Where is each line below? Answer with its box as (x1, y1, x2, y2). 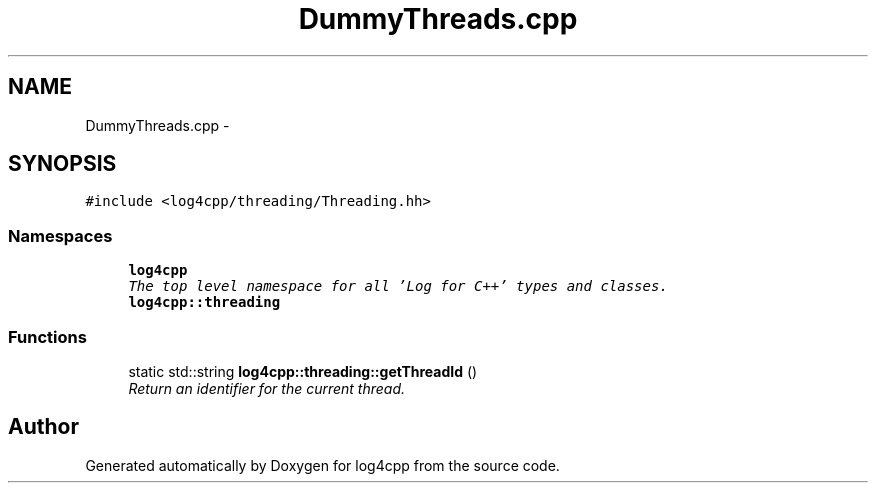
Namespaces (8, 225, 113, 246)
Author (8, 414, 79, 440)
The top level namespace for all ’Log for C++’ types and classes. (128, 278, 668, 295)
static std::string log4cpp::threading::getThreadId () (128, 362, 478, 380)
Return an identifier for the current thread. (128, 379, 406, 397)
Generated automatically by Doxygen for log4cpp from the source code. (85, 456, 560, 474)
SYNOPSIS (8, 151, 117, 177)
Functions (8, 326, 87, 347)
